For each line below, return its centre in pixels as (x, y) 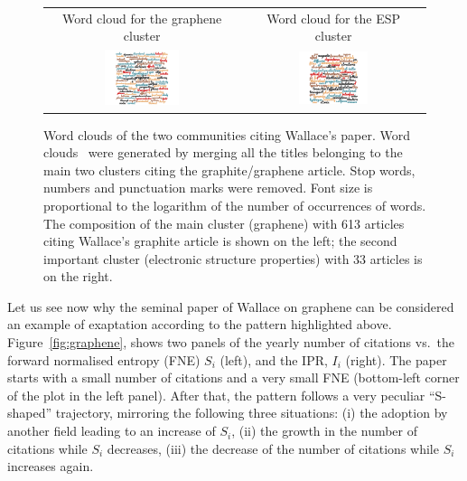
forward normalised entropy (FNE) (104, 359)
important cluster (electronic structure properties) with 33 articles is (233, 258)
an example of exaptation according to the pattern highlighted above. (200, 324)
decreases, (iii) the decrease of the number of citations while (273, 448)
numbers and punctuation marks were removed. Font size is (208, 188)
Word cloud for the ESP (334, 18)
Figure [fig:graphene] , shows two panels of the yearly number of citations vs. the (231, 342)
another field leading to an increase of (112, 431)
